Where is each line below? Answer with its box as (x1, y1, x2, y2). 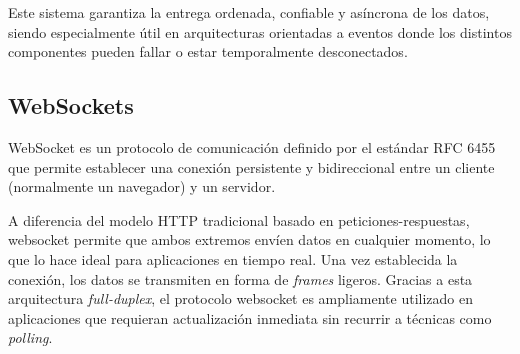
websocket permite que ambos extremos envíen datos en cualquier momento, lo (8, 229, 491, 250)
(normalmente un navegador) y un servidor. (8, 176, 276, 197)
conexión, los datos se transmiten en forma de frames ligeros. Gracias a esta (8, 268, 473, 289)
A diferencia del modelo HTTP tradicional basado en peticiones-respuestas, (8, 209, 470, 230)
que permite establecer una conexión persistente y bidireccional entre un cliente (8, 156, 495, 177)
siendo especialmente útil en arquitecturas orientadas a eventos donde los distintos (8, 21, 512, 42)
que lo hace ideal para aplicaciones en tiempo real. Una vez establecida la (8, 248, 458, 269)
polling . (8, 327, 53, 348)
